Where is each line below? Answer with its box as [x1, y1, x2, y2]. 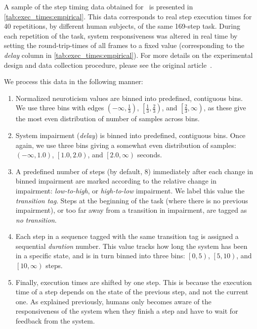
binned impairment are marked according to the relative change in [15, 176, 216, 186]
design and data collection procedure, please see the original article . [4, 59, 212, 70]
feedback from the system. [15, 316, 95, 326]
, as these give [204, 102, 246, 113]
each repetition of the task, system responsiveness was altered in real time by [4, 30, 238, 41]
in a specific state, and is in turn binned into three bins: [15, 250, 185, 261]
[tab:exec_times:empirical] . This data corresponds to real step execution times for [4, 11, 252, 21]
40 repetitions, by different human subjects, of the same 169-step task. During [4, 21, 240, 31]
